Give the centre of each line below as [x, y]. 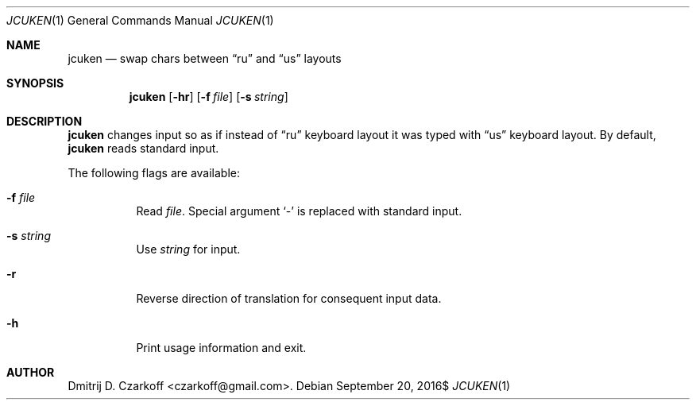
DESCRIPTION [44, 121]
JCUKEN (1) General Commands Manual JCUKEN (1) [140, 20]
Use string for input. [188, 249]
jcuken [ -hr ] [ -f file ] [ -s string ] [209, 97]
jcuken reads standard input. [143, 148]
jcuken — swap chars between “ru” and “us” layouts [205, 58]
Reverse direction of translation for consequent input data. [289, 298]
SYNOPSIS [35, 83]
